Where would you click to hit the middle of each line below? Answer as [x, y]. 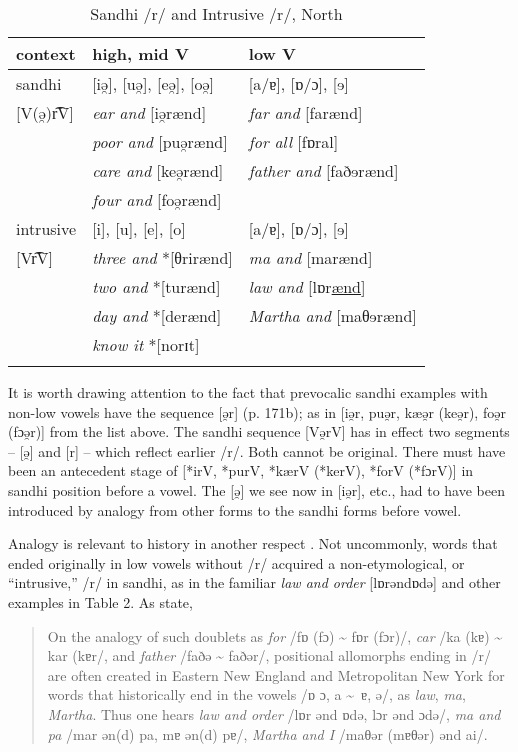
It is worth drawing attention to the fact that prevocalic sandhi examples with [248, 392]
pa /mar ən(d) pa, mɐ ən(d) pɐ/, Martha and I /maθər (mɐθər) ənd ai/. [267, 733]
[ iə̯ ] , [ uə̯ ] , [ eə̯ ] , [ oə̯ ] [153, 83]
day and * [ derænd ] [157, 315]
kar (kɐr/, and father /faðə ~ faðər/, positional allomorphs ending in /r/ [269, 655]
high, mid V [140, 53]
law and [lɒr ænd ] [307, 286]
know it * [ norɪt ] [146, 344]
